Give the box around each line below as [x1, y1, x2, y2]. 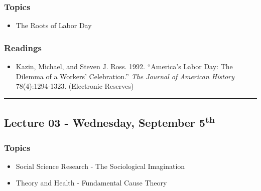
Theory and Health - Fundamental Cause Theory [16, 177, 167, 188]
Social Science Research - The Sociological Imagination [16, 160, 185, 171]
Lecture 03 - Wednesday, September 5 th [4, 113, 215, 130]
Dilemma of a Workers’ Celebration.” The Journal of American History [16, 71, 234, 81]
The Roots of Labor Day [16, 20, 92, 31]
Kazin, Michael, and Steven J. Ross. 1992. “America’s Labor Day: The [16, 61, 233, 72]
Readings [4, 41, 42, 54]
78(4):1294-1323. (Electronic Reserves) [16, 81, 134, 91]
